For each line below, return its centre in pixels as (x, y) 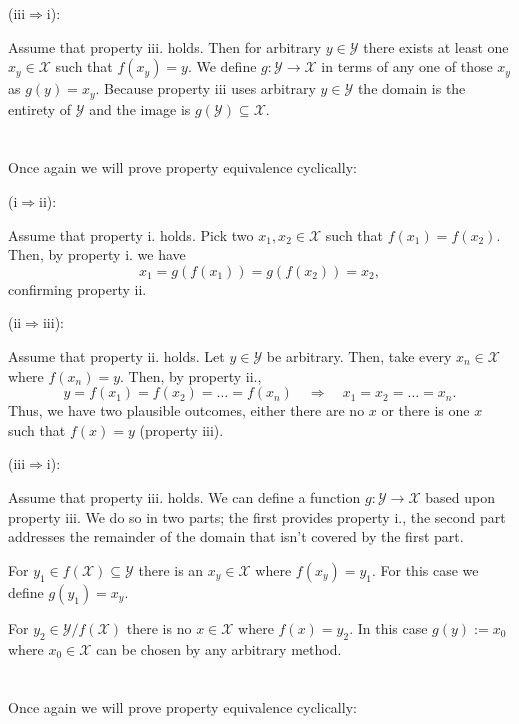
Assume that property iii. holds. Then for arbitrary (165, 46)
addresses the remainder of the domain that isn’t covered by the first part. (236, 536)
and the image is (140, 108)
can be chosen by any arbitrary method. (219, 648)
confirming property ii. (77, 288)
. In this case (388, 627)
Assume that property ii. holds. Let (116, 355)
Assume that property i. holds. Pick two (131, 234)
